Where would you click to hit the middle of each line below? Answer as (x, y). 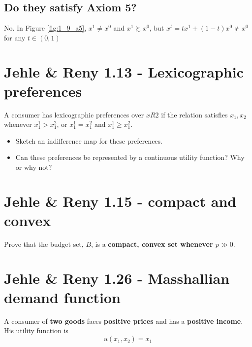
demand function (62, 297)
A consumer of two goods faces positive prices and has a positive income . (124, 321)
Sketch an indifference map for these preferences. (89, 140)
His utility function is (36, 330)
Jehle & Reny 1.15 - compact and (120, 201)
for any (15, 37)
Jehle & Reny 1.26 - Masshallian (117, 278)
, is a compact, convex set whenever (152, 244)
